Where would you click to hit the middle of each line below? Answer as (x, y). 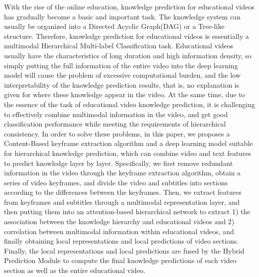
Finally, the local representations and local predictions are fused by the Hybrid (124, 250)
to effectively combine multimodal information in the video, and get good (116, 114)
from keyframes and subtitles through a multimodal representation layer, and (122, 202)
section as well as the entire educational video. (75, 270)
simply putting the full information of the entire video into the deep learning (121, 65)
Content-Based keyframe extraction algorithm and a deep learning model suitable (129, 143)
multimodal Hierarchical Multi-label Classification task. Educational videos (119, 46)
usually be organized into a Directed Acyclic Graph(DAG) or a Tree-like (114, 26)
